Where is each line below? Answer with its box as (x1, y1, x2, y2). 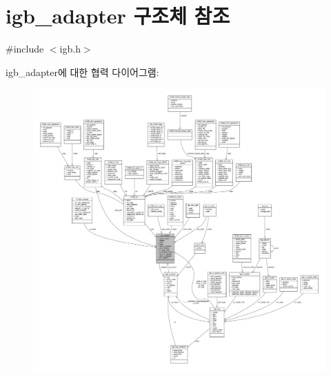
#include (6, 41, 44, 56)
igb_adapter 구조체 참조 (6, 1, 230, 30)
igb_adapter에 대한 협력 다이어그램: (6, 64, 159, 79)
